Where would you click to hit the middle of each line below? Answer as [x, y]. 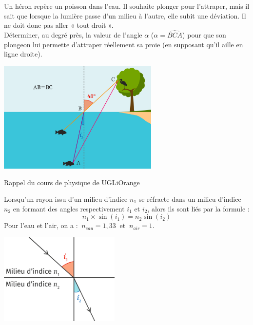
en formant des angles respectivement [69, 208]
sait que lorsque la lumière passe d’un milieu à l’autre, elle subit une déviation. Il [125, 15]
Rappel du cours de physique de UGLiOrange [72, 182]
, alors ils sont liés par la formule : [198, 208]
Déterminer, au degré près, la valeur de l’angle [73, 35]
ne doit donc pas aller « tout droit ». [59, 25]
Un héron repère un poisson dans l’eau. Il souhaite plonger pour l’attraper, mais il [127, 6]
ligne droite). [23, 54]
